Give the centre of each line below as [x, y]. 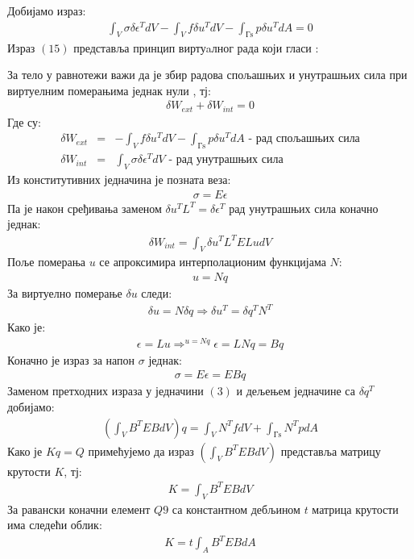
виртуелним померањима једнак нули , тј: [109, 90]
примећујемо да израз [141, 451]
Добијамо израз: [47, 10]
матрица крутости [355, 509]
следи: [157, 292]
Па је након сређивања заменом [85, 208]
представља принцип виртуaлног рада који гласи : [196, 47]
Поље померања [47, 262]
